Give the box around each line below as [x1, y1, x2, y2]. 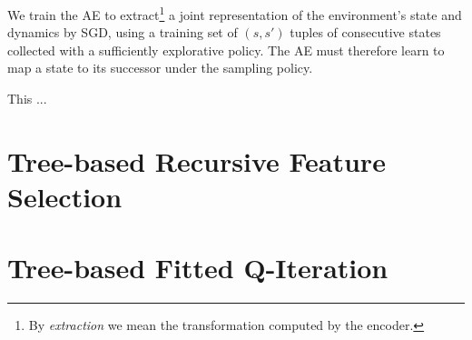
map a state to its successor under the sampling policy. [7, 58, 313, 77]
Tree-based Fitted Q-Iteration [7, 249, 388, 286]
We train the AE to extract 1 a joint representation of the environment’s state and [7, 3, 462, 24]
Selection [7, 178, 123, 215]
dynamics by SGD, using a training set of [7, 23, 238, 42]
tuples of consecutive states [290, 23, 441, 42]
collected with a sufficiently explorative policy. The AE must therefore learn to [7, 40, 445, 59]
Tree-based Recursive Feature [7, 142, 386, 179]
